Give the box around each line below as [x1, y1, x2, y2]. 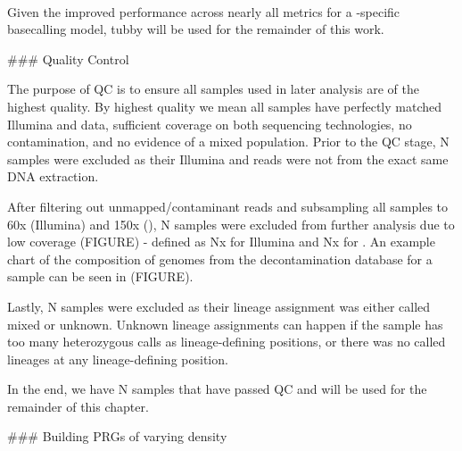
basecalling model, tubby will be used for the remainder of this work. [7, 20, 384, 38]
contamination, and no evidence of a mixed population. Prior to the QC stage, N [7, 132, 450, 151]
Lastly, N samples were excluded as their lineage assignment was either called [7, 296, 431, 315]
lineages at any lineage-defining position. [7, 349, 228, 368]
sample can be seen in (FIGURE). [7, 267, 194, 286]
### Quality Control [7, 49, 129, 68]
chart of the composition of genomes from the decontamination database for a [7, 249, 433, 268]
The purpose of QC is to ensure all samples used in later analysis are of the [7, 79, 419, 98]
